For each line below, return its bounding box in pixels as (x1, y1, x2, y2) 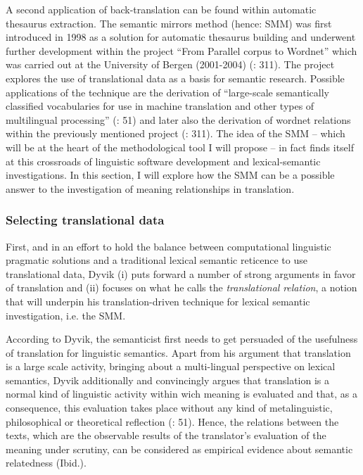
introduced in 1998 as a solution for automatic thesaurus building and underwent (6, 30, 356, 44)
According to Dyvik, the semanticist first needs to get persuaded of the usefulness (6, 331, 358, 346)
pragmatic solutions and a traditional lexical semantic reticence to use (6, 253, 307, 267)
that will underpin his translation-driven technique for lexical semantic (6, 293, 310, 308)
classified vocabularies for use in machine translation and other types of (6, 99, 314, 113)
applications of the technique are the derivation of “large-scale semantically (6, 84, 329, 99)
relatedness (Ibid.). (6, 455, 87, 470)
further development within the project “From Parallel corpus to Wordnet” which (6, 43, 357, 58)
